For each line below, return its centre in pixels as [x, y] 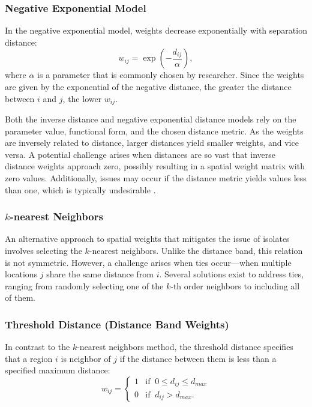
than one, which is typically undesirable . [80, 189]
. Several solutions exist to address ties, [232, 274]
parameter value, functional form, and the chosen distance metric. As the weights [154, 131]
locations [21, 274]
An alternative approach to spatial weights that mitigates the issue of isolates [147, 239]
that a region [29, 358]
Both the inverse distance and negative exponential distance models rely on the [151, 119]
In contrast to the [37, 347]
